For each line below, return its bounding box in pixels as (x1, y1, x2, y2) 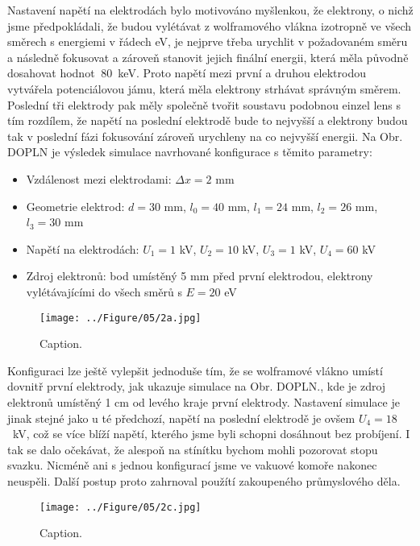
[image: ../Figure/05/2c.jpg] (40, 501, 202, 513)
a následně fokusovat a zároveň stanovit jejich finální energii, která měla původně (7, 48, 409, 65)
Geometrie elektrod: (26, 197, 125, 214)
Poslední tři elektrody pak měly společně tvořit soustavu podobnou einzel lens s (7, 96, 401, 113)
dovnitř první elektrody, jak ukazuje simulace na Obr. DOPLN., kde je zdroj (7, 378, 386, 395)
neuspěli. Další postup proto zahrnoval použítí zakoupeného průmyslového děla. (7, 472, 401, 489)
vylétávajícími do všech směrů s (26, 283, 182, 300)
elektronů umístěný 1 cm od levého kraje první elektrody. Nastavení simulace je (7, 393, 400, 410)
